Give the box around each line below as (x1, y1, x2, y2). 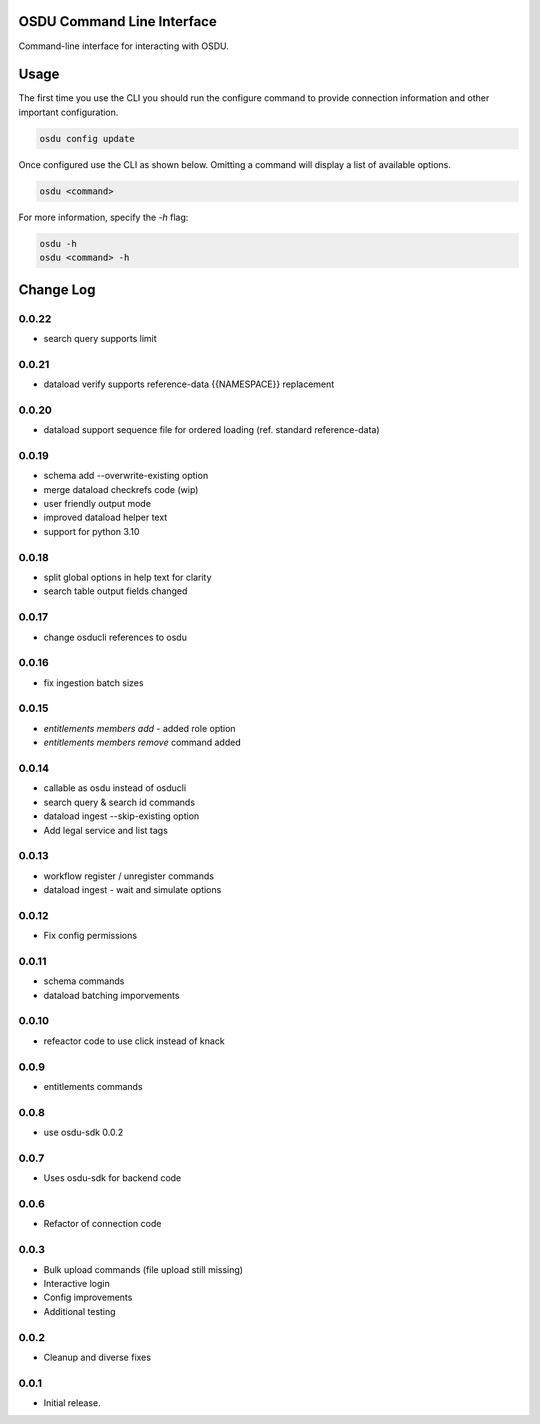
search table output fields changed (43, 585, 188, 597)
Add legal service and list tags (43, 824, 169, 836)
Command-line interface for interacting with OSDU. (18, 40, 230, 52)
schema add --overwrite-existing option (43, 470, 209, 482)
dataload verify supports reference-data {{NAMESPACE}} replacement (43, 378, 335, 390)
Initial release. (43, 1397, 101, 1409)
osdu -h (39, 238, 77, 249)
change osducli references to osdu (43, 631, 187, 643)
